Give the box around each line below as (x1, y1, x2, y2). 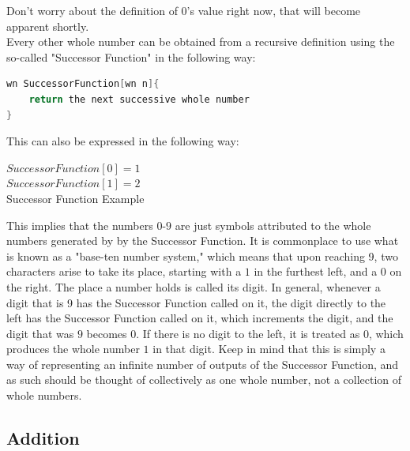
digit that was (6, 325, 74, 341)
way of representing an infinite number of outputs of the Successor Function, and (6, 355, 399, 372)
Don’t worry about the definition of (6, 2, 178, 18)
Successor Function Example (6, 190, 145, 206)
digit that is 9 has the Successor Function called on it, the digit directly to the (6, 294, 386, 310)
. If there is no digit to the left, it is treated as (136, 325, 360, 341)
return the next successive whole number (28, 93, 250, 105)
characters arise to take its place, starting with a (6, 263, 242, 280)
